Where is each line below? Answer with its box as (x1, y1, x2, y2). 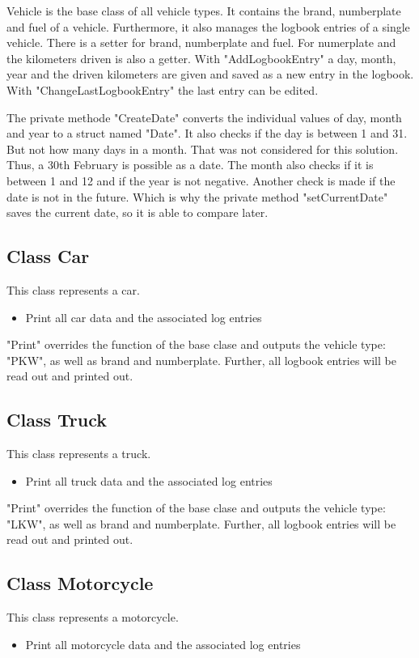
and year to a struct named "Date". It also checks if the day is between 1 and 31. (6, 125, 408, 142)
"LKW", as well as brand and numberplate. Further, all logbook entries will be (6, 515, 396, 532)
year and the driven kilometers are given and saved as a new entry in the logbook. (6, 66, 414, 83)
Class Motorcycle (6, 571, 154, 596)
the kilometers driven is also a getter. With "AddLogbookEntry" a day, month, (6, 49, 396, 66)
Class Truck (6, 407, 107, 432)
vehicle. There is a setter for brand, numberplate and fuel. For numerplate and (6, 34, 396, 51)
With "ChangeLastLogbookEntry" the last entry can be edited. (6, 81, 319, 98)
